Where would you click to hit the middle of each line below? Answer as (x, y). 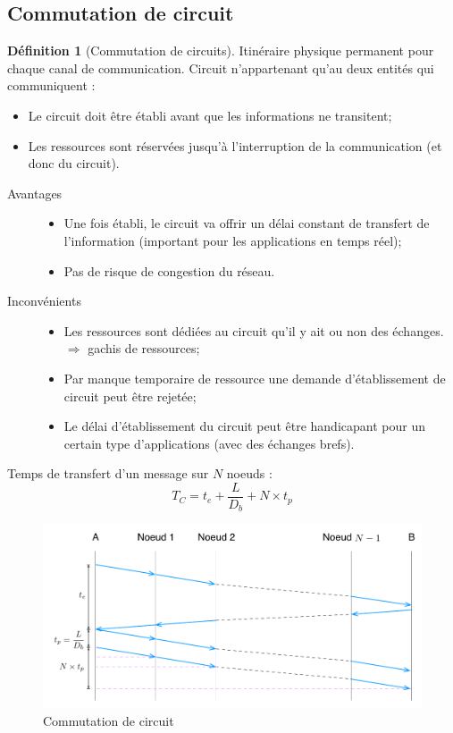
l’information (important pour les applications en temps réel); (233, 240)
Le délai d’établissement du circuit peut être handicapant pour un (244, 426)
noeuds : (249, 473)
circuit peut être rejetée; (130, 396)
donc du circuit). (74, 163)
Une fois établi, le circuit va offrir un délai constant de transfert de (247, 223)
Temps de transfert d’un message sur (108, 473)
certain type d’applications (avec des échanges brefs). (209, 443)
